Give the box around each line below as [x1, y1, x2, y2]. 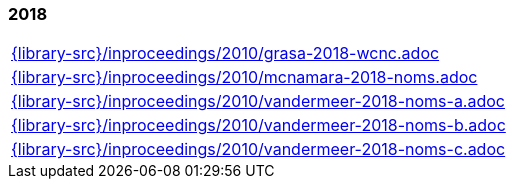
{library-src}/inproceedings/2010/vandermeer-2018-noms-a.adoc [11, 91, 505, 112]
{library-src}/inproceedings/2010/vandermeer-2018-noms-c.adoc [11, 139, 506, 160]
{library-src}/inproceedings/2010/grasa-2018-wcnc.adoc [11, 43, 440, 64]
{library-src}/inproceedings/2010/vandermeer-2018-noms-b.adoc [11, 115, 506, 136]
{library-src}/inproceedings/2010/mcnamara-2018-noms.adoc [11, 67, 478, 88]
